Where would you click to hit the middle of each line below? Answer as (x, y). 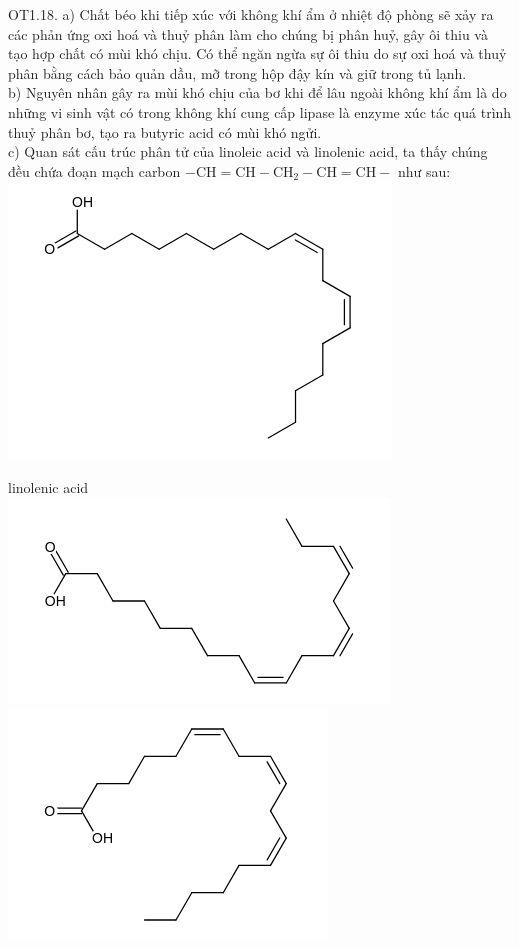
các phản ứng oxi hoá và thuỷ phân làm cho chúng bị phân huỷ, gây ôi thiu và (248, 33)
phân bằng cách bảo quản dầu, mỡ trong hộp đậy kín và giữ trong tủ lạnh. (237, 72)
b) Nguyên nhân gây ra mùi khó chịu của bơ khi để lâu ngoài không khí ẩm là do (257, 92)
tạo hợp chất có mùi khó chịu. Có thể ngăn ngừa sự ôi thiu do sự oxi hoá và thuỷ (257, 53)
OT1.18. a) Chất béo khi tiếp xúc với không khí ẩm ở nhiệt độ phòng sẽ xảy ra (251, 14)
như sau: (424, 170)
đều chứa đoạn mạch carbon (94, 170)
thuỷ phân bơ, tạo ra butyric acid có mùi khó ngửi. (165, 131)
